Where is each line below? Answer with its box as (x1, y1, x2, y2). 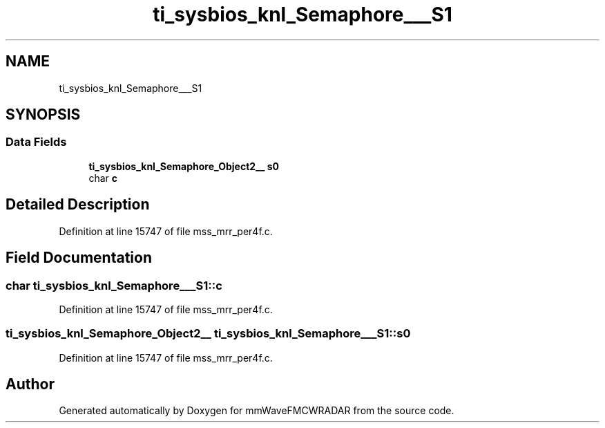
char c (88, 171, 117, 184)
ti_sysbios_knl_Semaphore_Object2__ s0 (88, 160, 280, 172)
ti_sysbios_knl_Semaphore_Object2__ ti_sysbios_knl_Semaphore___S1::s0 (6, 326, 411, 341)
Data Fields (6, 135, 67, 149)
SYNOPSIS (6, 106, 81, 124)
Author (6, 375, 55, 393)
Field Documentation (6, 249, 152, 267)
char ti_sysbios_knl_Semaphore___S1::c (6, 278, 222, 292)
